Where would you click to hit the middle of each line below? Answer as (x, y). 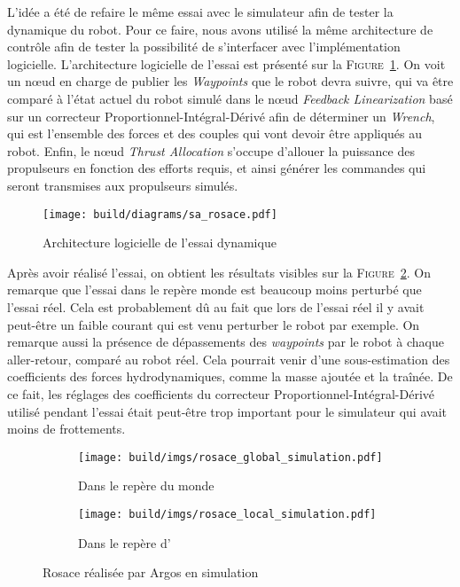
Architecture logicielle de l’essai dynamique (160, 243)
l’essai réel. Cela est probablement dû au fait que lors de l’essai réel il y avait (216, 306)
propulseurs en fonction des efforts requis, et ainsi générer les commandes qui (217, 168)
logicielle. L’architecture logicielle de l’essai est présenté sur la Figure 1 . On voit (226, 63)
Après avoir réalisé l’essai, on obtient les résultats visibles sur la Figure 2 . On (219, 272)
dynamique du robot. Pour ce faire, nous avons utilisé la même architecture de (220, 29)
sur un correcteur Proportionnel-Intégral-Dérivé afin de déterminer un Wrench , (221, 116)
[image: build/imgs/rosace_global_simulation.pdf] (230, 457)
